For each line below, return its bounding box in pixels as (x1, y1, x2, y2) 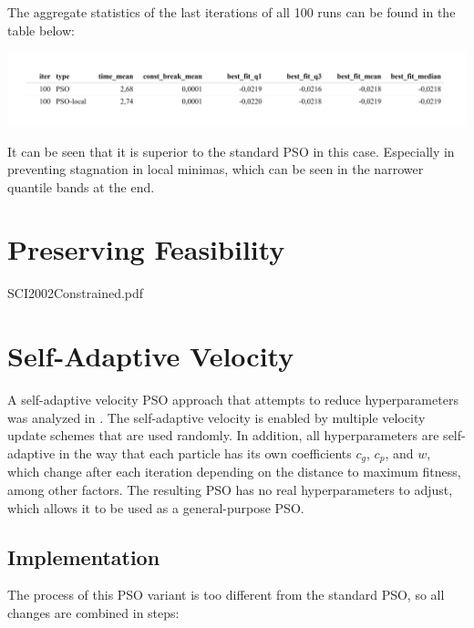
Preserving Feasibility (7, 231, 285, 268)
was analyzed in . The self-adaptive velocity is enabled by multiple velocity (7, 407, 426, 427)
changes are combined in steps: (7, 602, 180, 622)
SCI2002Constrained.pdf (7, 283, 144, 303)
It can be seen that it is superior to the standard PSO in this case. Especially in (7, 141, 455, 160)
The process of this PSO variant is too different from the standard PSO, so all (7, 585, 445, 604)
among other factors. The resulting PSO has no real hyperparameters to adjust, (7, 479, 453, 499)
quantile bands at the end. (7, 177, 155, 196)
